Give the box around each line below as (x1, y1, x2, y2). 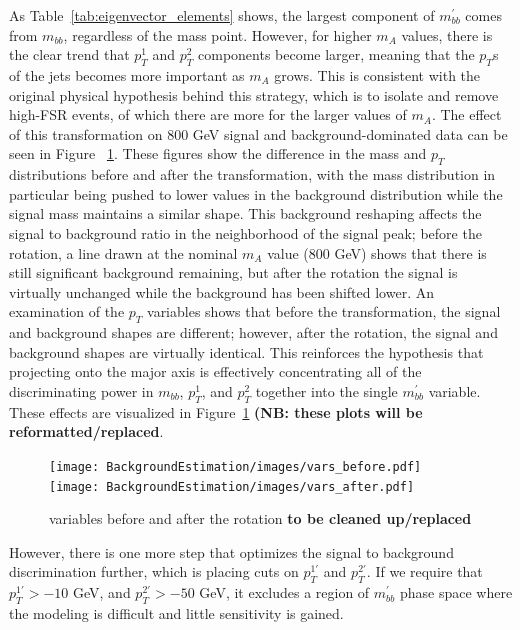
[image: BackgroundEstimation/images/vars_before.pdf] (49, 459, 422, 474)
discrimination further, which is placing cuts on (9, 561, 299, 582)
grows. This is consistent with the (274, 64, 481, 85)
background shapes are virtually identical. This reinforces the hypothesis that (9, 341, 484, 362)
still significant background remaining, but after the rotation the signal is (9, 262, 458, 283)
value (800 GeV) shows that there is (267, 242, 487, 263)
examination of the (9, 301, 125, 322)
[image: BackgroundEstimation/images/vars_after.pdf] (49, 479, 415, 494)
